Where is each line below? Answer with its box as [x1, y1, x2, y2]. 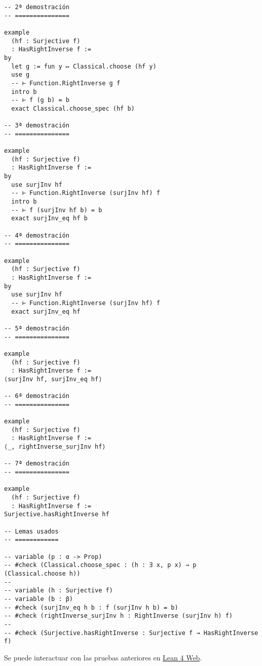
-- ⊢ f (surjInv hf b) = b [11, 206, 102, 214]
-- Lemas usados [4, 527, 59, 535]
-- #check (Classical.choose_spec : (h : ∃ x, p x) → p [4, 561, 197, 569]
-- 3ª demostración [4, 122, 69, 129]
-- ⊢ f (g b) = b [11, 96, 69, 104]
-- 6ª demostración [4, 392, 69, 400]
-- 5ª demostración [4, 324, 69, 332]
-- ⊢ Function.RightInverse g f [11, 79, 121, 87]
